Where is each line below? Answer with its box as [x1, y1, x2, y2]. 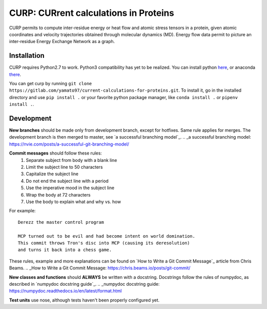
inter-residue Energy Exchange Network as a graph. [9, 39, 115, 45]
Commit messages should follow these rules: [9, 150, 102, 156]
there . [9, 71, 22, 77]
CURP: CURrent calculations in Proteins [9, 7, 175, 18]
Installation [9, 51, 44, 60]
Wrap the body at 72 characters [26, 192, 91, 198]
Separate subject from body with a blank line [26, 157, 117, 163]
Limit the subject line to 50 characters [26, 164, 103, 170]
